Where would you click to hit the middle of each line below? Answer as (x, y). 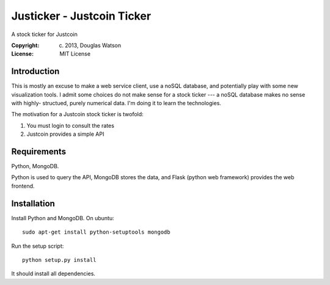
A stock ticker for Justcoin (44, 34)
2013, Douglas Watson (93, 45)
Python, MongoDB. (35, 166)
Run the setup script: (38, 246)
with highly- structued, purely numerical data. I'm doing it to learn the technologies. (116, 103)
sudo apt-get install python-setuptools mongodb (96, 232)
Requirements (39, 152)
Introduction (35, 71)
